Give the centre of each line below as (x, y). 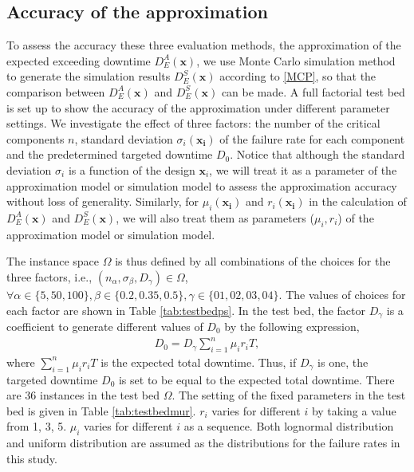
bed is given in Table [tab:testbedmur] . (101, 410)
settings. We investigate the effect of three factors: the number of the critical (193, 123)
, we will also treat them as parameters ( (215, 217)
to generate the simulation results (89, 76)
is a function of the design (132, 169)
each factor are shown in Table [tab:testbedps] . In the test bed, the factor (186, 310)
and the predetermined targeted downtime (110, 154)
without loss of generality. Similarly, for (103, 201)
